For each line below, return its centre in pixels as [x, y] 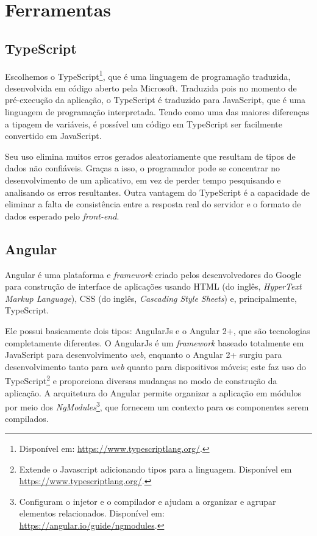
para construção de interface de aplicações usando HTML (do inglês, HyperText [153, 286]
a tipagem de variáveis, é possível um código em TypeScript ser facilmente [144, 123]
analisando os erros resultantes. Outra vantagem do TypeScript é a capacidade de [157, 192]
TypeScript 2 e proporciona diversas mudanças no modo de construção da [141, 380]
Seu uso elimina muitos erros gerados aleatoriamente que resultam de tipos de [150, 156]
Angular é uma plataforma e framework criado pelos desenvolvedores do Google [153, 274]
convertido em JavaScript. [53, 136]
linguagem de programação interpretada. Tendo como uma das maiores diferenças [157, 112]
